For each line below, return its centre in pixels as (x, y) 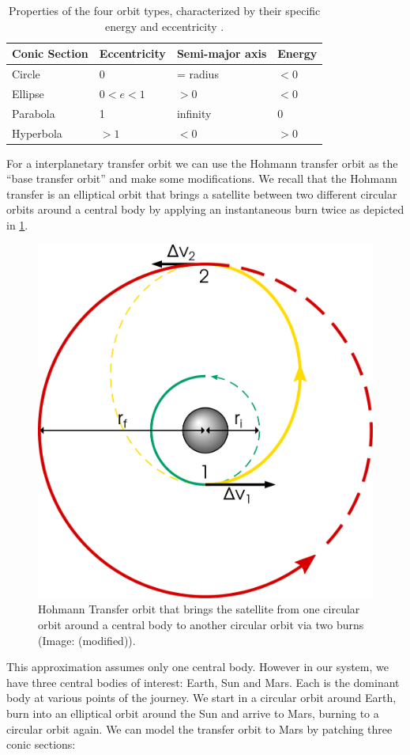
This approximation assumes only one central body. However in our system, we (197, 667)
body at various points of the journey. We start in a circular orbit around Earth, (201, 698)
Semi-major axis (222, 53)
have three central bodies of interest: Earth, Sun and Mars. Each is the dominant (203, 682)
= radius (197, 74)
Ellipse (28, 93)
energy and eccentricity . (165, 26)
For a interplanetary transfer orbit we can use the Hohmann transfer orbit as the (202, 163)
